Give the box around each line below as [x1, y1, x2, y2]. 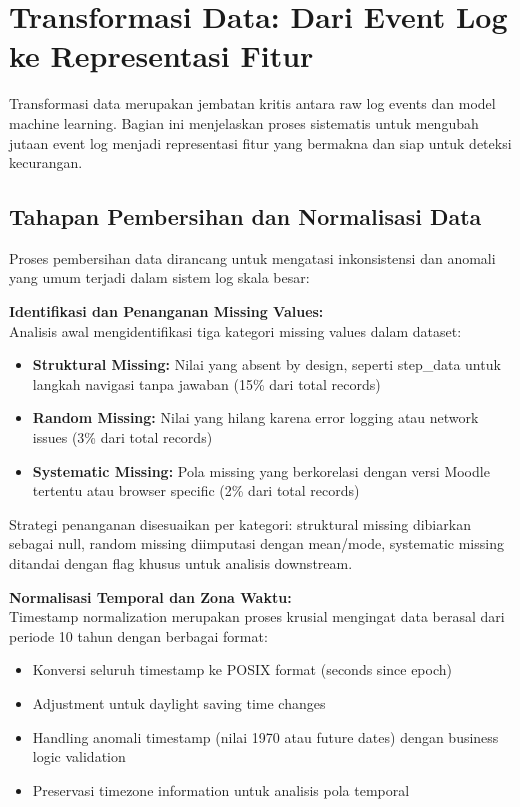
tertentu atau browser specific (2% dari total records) [32, 480, 360, 501]
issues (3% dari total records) [32, 427, 213, 448]
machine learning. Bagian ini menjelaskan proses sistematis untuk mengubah [9, 112, 479, 133]
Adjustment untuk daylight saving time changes [32, 692, 326, 713]
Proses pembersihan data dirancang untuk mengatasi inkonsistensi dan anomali [9, 247, 496, 268]
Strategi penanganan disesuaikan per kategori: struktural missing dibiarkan [9, 513, 471, 534]
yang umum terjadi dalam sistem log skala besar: [9, 267, 310, 288]
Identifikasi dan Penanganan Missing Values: [9, 301, 324, 322]
